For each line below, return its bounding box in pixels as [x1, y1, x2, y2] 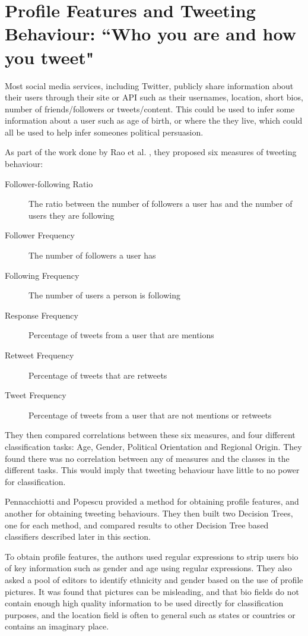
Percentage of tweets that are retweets [28, 369, 167, 381]
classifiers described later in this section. [5, 530, 151, 543]
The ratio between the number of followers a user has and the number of [28, 197, 293, 210]
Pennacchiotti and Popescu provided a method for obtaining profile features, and [5, 495, 299, 508]
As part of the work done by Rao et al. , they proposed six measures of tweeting [5, 146, 297, 158]
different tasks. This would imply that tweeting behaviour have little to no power [5, 464, 300, 476]
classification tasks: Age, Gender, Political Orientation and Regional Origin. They [5, 440, 302, 452]
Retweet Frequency [5, 349, 74, 361]
